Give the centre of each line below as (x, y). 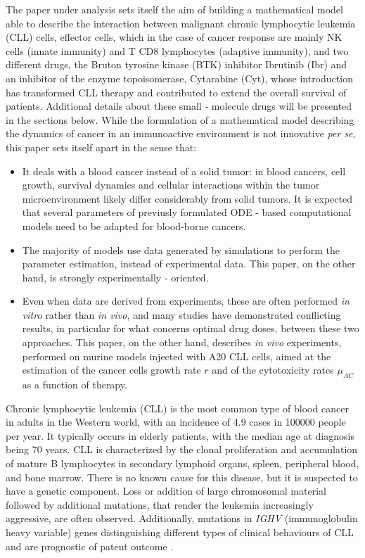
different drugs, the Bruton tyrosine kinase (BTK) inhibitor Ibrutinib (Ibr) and (177, 64)
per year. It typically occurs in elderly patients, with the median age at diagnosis (180, 435)
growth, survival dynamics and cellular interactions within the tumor (171, 185)
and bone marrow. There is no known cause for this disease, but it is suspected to (182, 477)
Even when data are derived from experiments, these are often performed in (186, 301)
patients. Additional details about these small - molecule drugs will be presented (179, 106)
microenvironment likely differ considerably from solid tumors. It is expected (187, 198)
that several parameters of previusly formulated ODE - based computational (187, 212)
